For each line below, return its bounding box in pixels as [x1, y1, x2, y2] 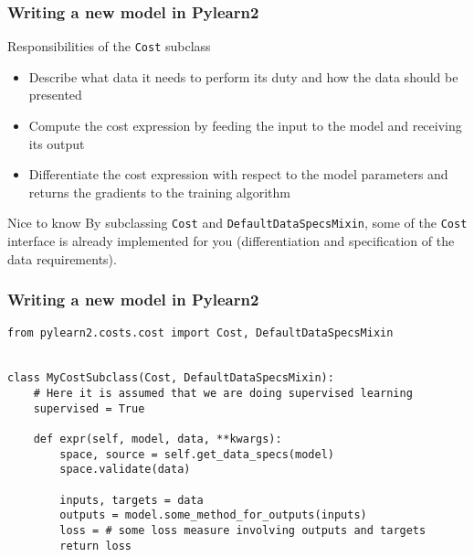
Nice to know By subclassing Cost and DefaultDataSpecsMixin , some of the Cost [7, 213, 468, 232]
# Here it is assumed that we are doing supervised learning [33, 387, 413, 401]
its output [28, 134, 85, 153]
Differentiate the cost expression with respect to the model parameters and [28, 165, 448, 184]
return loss [59, 539, 132, 552]
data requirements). [7, 249, 117, 268]
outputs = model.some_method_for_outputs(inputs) [59, 509, 367, 522]
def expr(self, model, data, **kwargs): [33, 433, 282, 446]
